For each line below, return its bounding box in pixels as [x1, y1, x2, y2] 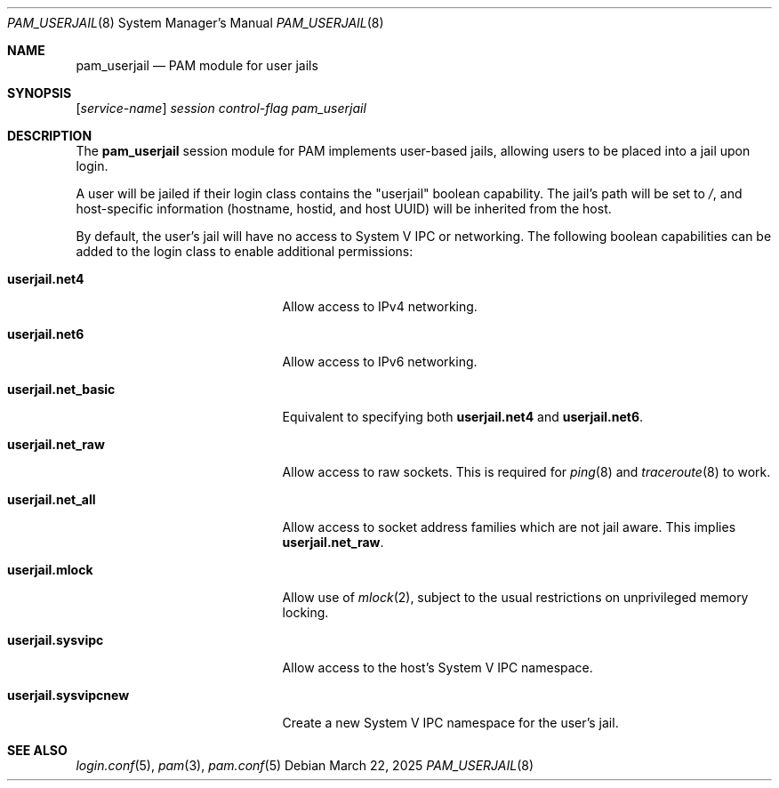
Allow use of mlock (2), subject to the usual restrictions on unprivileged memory [282, 590, 749, 605]
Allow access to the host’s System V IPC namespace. [282, 660, 593, 675]
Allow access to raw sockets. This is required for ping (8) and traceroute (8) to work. [282, 464, 771, 479]
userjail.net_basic [7, 382, 116, 397]
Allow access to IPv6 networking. [282, 354, 478, 369]
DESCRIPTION [7, 128, 92, 143]
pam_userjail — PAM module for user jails [76, 58, 318, 73]
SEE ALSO [7, 743, 68, 758]
